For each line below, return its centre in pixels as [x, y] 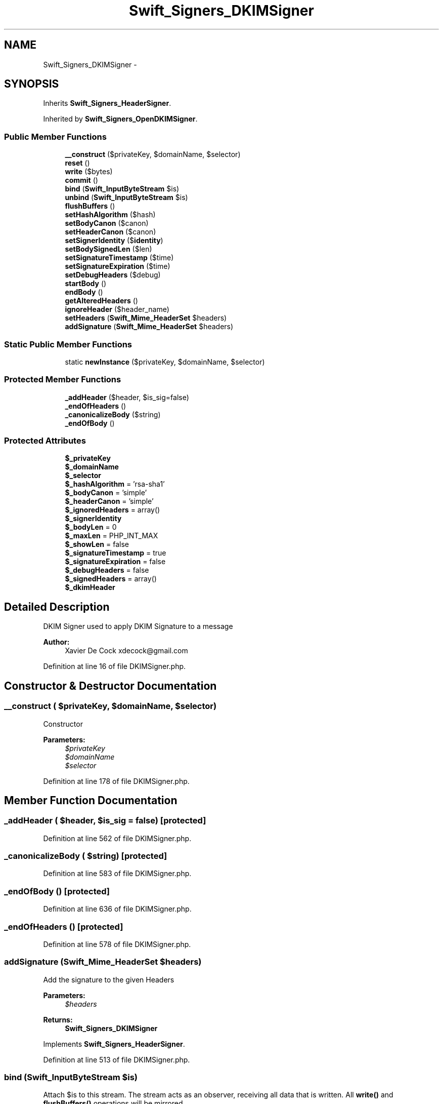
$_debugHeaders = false [107, 570]
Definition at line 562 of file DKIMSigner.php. [117, 838]
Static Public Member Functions [68, 344]
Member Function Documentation [91, 800]
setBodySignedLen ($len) [108, 249]
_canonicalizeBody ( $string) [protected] [86, 856]
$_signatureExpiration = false [115, 562]
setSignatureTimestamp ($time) [119, 258]
